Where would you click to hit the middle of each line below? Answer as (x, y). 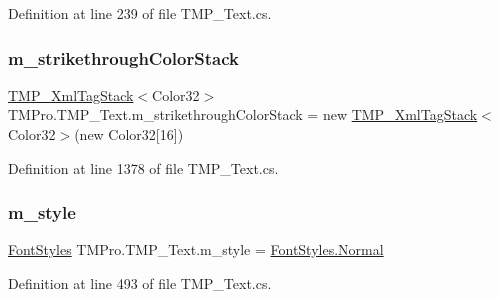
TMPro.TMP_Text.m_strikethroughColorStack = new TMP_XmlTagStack (243, 114)
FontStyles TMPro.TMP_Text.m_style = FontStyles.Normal (196, 249)
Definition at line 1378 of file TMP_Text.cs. (143, 167)
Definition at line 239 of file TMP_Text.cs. (140, 13)
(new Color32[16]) (129, 134)
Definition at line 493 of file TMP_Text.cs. (140, 283)
